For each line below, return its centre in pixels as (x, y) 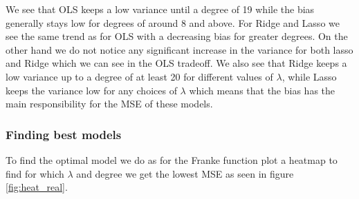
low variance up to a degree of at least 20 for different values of (139, 76)
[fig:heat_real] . (37, 187)
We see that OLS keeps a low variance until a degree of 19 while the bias (160, 9)
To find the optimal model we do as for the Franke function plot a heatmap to (172, 159)
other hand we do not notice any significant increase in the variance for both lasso (179, 49)
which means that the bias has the (262, 90)
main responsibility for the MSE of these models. (109, 104)
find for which (35, 173)
